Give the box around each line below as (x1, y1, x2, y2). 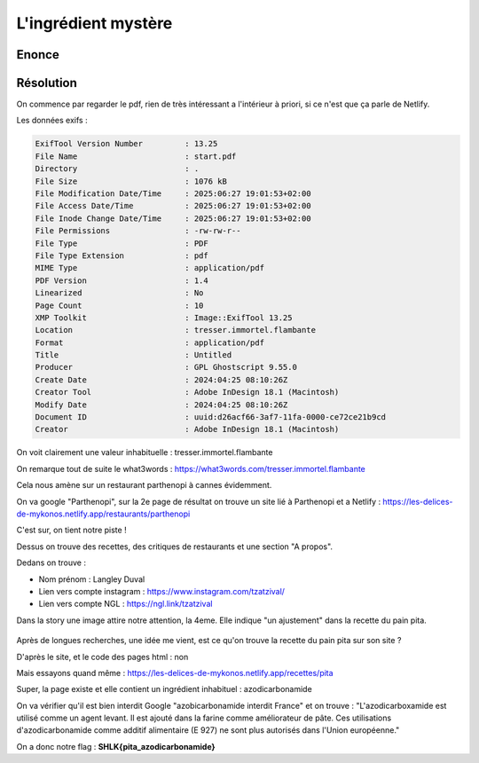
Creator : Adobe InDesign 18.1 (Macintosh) (35, 424, 340, 435)
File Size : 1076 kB (35, 176, 228, 186)
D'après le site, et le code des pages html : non (16, 651, 189, 662)
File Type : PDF (35, 238, 208, 248)
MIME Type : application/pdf (35, 263, 265, 273)
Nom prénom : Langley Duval (38, 573, 145, 585)
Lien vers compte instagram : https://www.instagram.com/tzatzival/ (38, 586, 286, 596)
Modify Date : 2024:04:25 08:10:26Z (35, 399, 288, 410)
